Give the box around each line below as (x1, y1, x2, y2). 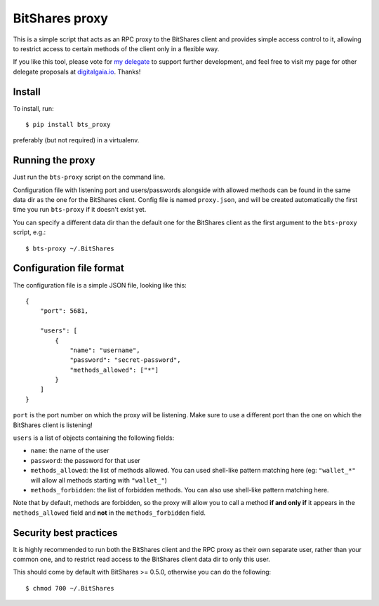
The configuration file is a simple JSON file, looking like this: (13, 281, 187, 289)
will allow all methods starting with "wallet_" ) (30, 476, 168, 484)
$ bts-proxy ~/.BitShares (25, 244, 115, 252)
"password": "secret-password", (69, 356, 182, 364)
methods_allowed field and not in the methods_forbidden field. (13, 509, 206, 517)
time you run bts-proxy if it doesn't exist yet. (13, 206, 147, 214)
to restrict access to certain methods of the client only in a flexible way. (13, 44, 220, 53)
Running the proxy (13, 154, 95, 166)
